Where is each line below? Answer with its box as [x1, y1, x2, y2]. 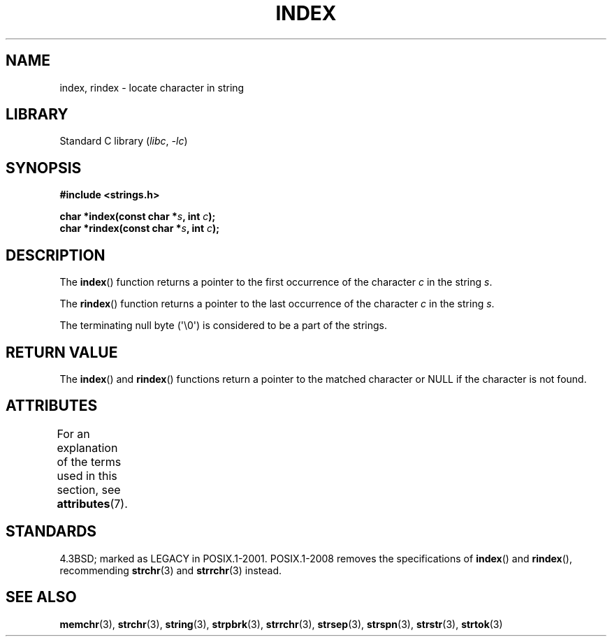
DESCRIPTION [6, 246, 105, 264]
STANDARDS [6, 523, 97, 541]
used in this [57, 468, 117, 483]
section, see [57, 482, 121, 497]
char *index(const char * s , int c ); [59, 210, 216, 223]
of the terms [57, 454, 122, 469]
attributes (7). [57, 496, 128, 511]
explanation [57, 440, 118, 455]
